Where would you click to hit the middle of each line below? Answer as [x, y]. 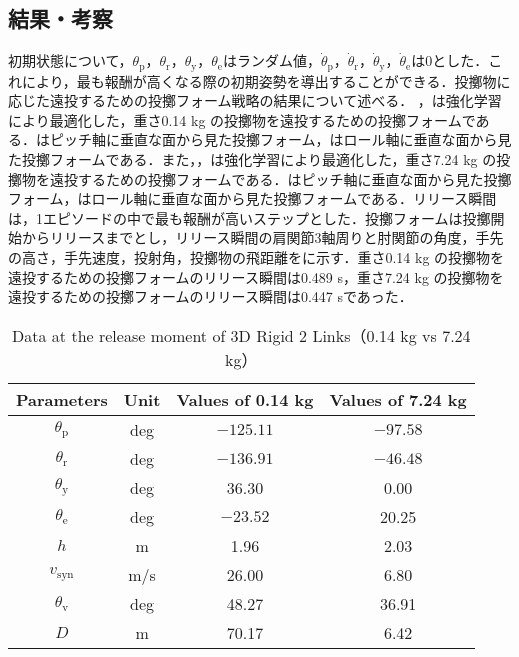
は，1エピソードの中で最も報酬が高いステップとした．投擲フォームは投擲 [249, 217]
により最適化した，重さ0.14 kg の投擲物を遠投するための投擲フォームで [242, 119]
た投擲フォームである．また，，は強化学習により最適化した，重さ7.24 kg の [252, 159]
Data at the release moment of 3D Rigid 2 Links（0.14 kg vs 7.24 [241, 335]
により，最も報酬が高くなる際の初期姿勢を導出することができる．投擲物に [266, 80]
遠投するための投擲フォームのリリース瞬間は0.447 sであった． [210, 296]
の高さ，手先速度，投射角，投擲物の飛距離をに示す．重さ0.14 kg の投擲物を [256, 257]
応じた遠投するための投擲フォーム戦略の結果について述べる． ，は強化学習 [255, 100]
